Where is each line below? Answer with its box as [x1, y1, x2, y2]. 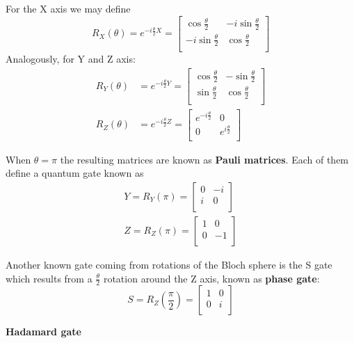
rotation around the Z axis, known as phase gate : [103, 271, 320, 285]
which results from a [6, 271, 92, 285]
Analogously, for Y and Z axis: [6, 51, 136, 66]
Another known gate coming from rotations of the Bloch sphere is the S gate [6, 257, 332, 272]
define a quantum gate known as [6, 166, 144, 180]
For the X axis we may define [6, 1, 131, 15]
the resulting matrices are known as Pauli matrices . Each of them [60, 152, 349, 166]
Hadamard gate [6, 324, 81, 339]
